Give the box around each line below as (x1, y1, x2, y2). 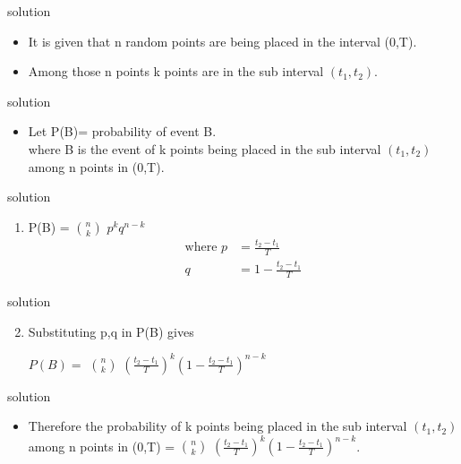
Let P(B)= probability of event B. (28, 122, 217, 141)
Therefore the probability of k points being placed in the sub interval (28, 417, 407, 435)
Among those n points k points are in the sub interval (28, 62, 324, 81)
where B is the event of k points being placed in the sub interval (28, 139, 381, 158)
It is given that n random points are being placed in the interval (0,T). (28, 31, 417, 50)
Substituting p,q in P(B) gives (28, 322, 194, 340)
